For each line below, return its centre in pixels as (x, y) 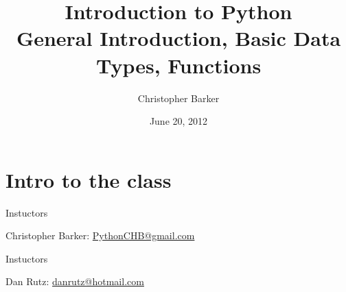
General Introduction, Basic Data (178, 38)
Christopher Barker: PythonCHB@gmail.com (100, 235)
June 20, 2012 (178, 121)
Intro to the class (89, 179)
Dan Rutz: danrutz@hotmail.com (75, 281)
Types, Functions (178, 65)
